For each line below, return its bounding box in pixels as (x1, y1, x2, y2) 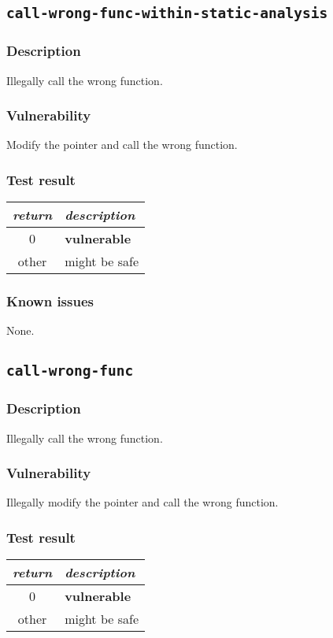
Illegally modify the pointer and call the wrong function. (6, 494, 279, 510)
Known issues (6, 291, 94, 311)
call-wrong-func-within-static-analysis (6, 5, 328, 22)
